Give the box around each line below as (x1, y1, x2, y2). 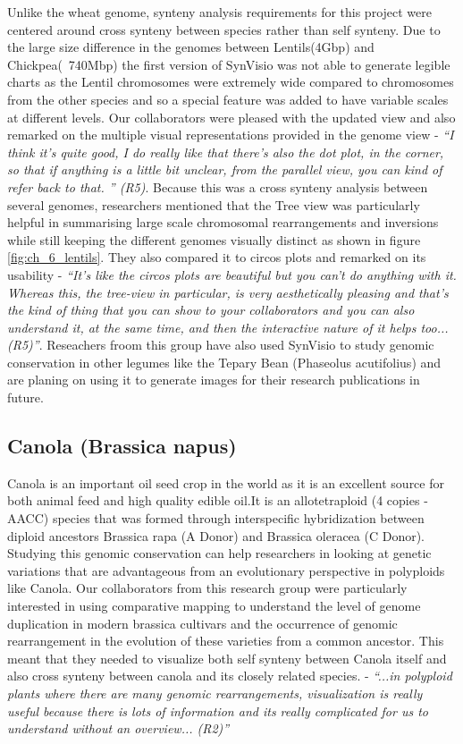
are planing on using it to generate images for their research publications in (7, 370, 420, 389)
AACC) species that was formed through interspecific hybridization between (7, 509, 425, 528)
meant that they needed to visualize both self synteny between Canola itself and (7, 648, 447, 667)
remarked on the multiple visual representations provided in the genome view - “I (7, 125, 454, 144)
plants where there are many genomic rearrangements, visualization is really (7, 683, 423, 702)
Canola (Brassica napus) (7, 432, 237, 460)
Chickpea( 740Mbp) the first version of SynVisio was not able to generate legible (7, 55, 450, 73)
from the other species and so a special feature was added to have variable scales (7, 89, 449, 108)
